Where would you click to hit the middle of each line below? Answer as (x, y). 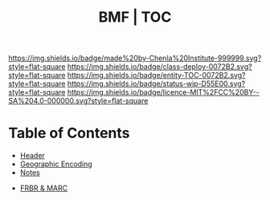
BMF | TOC (135, 17)
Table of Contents (69, 133)
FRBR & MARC (44, 188)
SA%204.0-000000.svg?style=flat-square (78, 101)
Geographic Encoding (56, 164)
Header (33, 156)
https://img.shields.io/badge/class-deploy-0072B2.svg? (160, 67)
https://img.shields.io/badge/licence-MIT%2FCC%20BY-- (163, 92)
